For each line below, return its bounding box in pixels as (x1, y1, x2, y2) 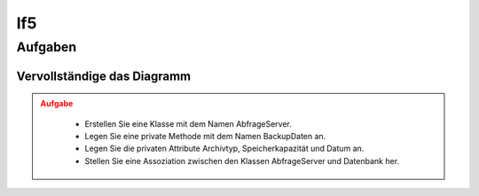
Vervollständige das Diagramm (16, 68, 192, 83)
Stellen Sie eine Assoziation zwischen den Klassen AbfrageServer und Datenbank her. (84, 155, 399, 166)
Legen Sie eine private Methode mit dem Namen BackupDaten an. (84, 131, 326, 141)
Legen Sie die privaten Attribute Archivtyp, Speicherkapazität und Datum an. (84, 143, 365, 154)
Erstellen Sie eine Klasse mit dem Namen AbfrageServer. (84, 118, 293, 129)
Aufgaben (16, 39, 77, 55)
